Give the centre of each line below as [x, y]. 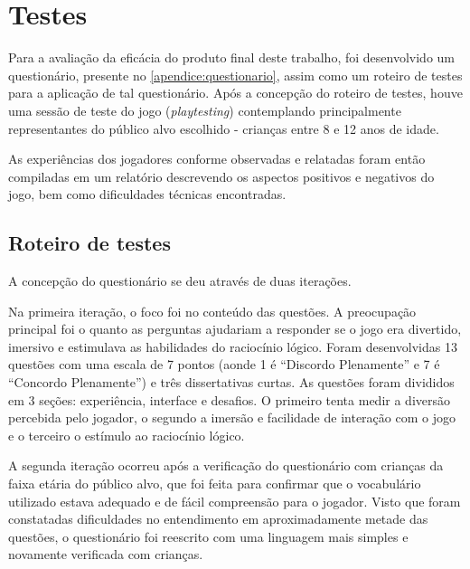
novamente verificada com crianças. [106, 554]
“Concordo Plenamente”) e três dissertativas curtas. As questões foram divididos [231, 382]
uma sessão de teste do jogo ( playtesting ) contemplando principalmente [205, 110]
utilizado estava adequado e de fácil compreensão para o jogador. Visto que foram [235, 501]
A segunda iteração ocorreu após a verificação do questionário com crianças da [226, 465]
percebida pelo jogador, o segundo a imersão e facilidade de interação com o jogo [232, 417]
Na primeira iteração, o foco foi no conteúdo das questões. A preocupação [212, 311]
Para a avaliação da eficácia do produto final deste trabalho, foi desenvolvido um [231, 57]
